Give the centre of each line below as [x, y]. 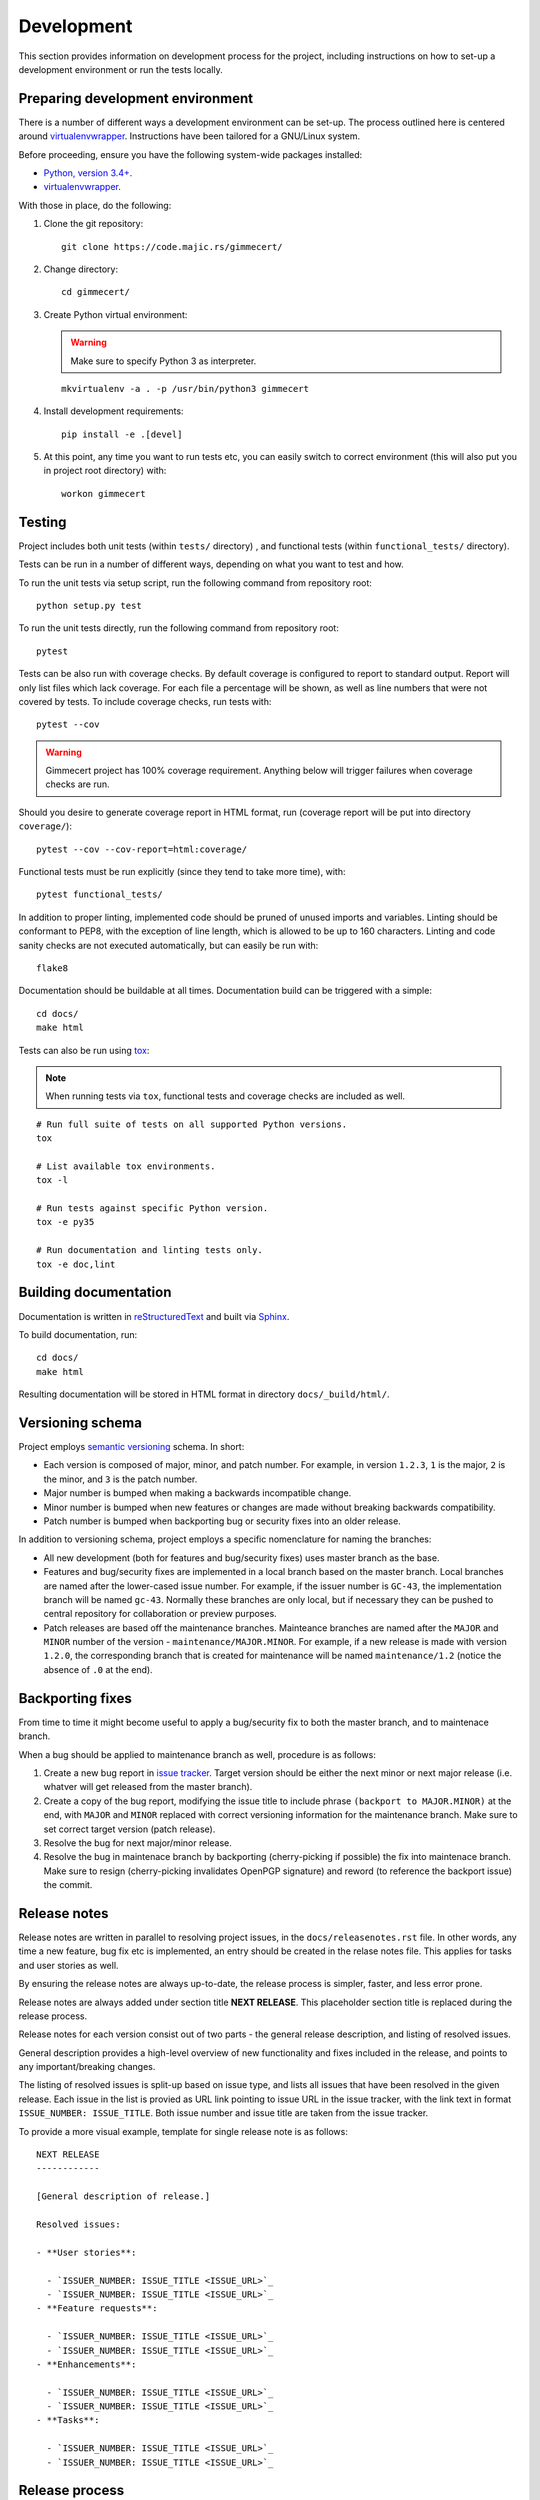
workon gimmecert [103, 493]
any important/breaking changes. [87, 2067]
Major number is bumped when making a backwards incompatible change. [197, 1493]
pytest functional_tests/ [100, 894]
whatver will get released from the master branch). [148, 1787]
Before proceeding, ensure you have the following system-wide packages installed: [190, 154]
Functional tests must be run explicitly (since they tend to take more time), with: [182, 872]
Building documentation [95, 1292]
